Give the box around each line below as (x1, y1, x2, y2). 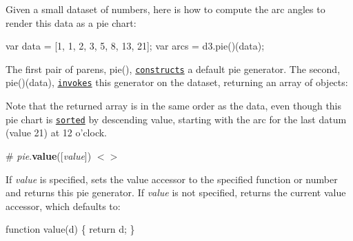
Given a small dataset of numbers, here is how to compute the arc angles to (6, 2, 325, 16)
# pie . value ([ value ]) (6, 148, 92, 163)
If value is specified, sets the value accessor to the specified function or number (6, 171, 338, 186)
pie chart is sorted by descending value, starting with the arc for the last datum (6, 112, 347, 126)
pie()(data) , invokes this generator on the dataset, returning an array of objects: (6, 75, 348, 90)
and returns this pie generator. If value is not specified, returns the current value (6, 185, 346, 200)
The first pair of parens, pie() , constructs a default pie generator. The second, (6, 61, 341, 76)
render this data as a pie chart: (6, 15, 137, 30)
